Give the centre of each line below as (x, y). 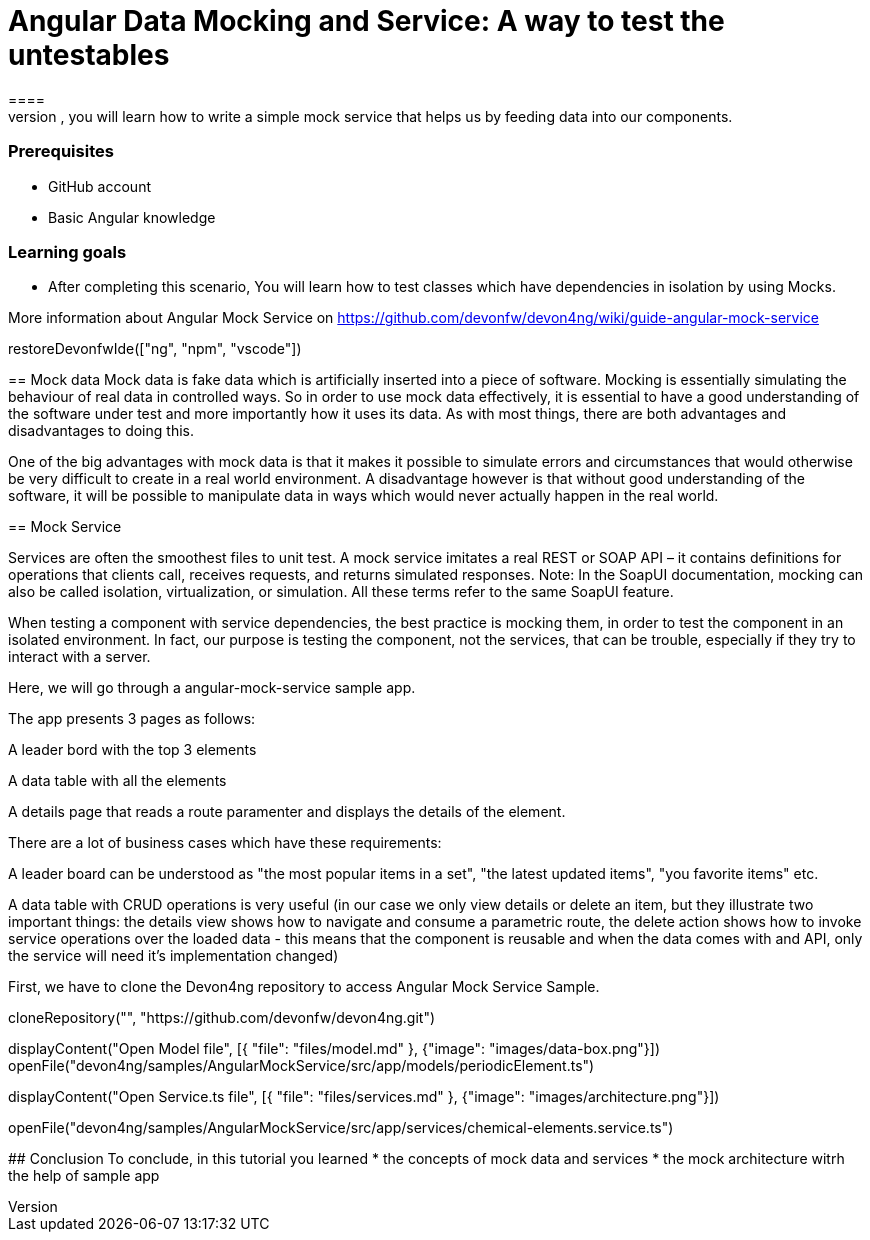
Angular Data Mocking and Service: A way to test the (366, 21)
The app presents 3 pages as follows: (132, 719)
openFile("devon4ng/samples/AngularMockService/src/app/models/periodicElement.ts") (301, 1066)
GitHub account (99, 186)
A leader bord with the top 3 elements (132, 750)
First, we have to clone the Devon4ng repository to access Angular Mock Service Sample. (304, 987)
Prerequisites (61, 151)
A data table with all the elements (117, 781)
